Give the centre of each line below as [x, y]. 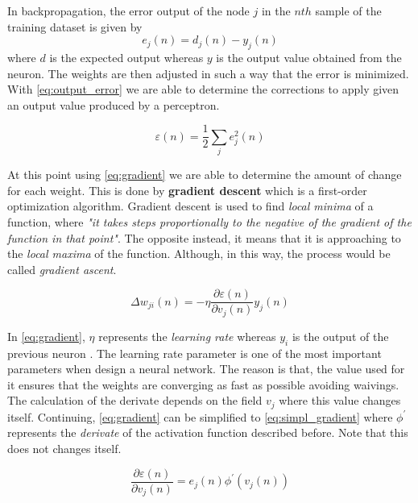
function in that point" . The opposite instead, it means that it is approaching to [204, 237]
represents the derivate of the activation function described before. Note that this [208, 432]
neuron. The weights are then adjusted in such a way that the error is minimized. [208, 73]
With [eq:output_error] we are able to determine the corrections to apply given [203, 89]
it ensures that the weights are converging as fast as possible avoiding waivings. [203, 384]
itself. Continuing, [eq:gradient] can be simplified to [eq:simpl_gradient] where [200, 416]
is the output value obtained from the [309, 57]
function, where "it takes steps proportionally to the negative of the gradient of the [209, 221]
